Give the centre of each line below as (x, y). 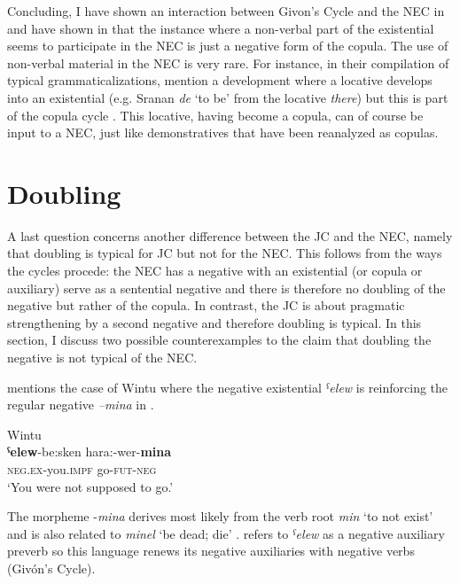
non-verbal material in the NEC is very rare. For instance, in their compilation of (228, 62)
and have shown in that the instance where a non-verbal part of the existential (221, 28)
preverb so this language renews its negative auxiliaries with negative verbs (211, 551)
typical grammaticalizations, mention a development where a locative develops (220, 80)
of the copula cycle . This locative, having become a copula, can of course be (215, 115)
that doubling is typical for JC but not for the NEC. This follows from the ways (225, 253)
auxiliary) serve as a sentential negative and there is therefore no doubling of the (226, 288)
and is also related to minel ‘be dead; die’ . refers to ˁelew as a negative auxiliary (226, 533)
